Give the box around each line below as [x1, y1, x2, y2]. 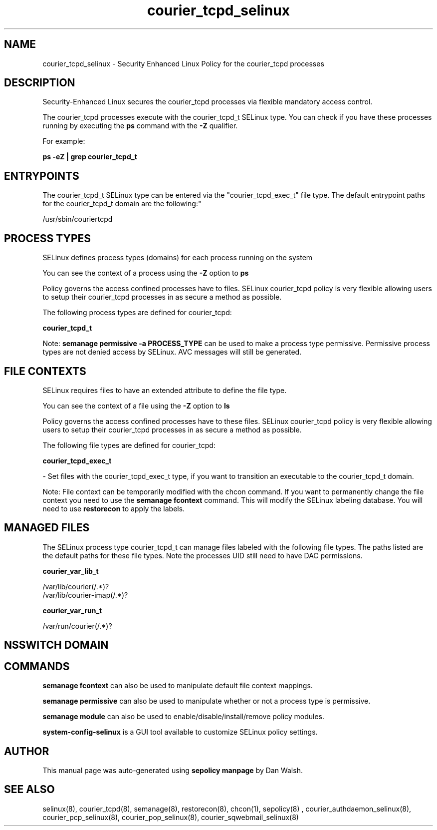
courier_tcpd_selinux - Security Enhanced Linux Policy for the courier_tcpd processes [42, 59, 324, 68]
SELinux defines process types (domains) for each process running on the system [42, 253, 313, 262]
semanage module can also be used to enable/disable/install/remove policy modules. [42, 712, 325, 721]
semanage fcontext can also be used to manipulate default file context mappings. [42, 681, 313, 690]
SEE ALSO [4, 783, 55, 796]
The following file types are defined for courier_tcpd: [42, 440, 216, 449]
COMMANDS [4, 660, 70, 673]
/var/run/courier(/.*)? [42, 621, 112, 630]
